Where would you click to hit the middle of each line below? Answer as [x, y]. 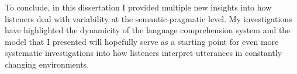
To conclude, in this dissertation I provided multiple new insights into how [138, 7]
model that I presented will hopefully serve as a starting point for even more [142, 41]
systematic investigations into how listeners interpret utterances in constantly [144, 53]
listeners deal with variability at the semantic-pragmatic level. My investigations [148, 18]
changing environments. [47, 64]
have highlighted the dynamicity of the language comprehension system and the [148, 30]
